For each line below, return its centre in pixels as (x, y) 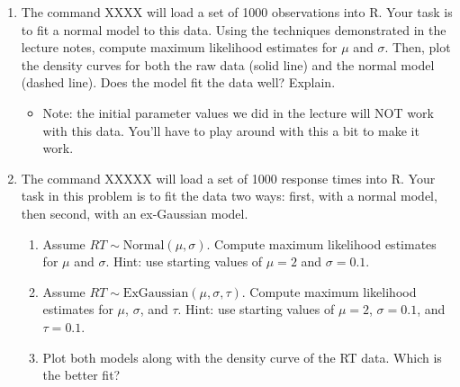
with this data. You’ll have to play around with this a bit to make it (231, 130)
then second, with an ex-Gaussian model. (135, 213)
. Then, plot (418, 47)
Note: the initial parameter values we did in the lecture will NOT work (238, 112)
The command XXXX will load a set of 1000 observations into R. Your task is (237, 12)
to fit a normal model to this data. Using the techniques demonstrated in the (234, 29)
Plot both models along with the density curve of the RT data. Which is (242, 357)
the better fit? (81, 375)
